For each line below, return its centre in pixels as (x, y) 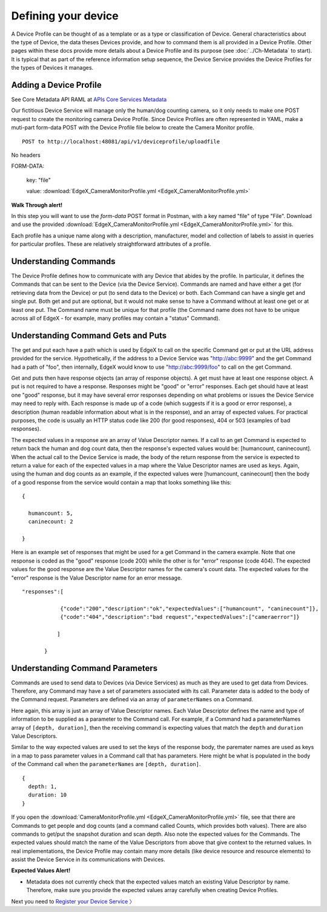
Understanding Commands (63, 261)
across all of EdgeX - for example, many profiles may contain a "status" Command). (116, 318)
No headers (26, 155)
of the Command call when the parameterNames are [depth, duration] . (106, 764)
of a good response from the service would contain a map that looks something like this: (121, 482)
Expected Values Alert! (41, 871)
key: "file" (39, 180)
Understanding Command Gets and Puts (89, 335)
